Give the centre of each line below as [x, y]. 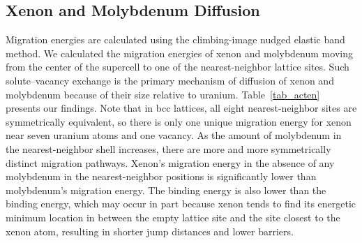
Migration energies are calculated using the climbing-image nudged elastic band [175, 39]
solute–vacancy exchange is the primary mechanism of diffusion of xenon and [170, 80]
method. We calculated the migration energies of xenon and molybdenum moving [179, 53]
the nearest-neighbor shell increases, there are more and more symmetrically [168, 148]
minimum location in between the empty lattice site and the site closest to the [173, 217]
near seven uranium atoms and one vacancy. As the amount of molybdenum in [174, 135]
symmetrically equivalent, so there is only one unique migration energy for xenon [179, 121]
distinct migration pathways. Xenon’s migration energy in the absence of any [170, 162]
